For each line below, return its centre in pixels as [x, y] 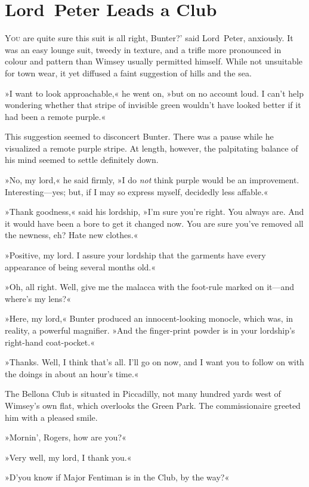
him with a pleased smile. [51, 417]
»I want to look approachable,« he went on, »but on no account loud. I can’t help [154, 93]
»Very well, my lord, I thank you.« [68, 457]
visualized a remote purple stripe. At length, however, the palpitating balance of [152, 148]
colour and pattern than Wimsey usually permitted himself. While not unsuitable [154, 61]
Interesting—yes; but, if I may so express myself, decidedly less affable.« [137, 191]
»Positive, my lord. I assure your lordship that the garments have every [135, 255]
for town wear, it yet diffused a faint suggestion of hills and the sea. [128, 73]
